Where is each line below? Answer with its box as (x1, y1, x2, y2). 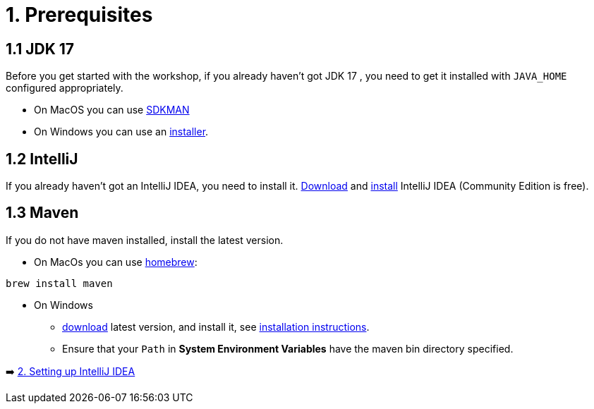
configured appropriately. (6, 82, 123, 94)
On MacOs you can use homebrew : (34, 255, 198, 268)
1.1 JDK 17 (6, 39, 74, 58)
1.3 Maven (6, 204, 79, 222)
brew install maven (6, 277, 113, 289)
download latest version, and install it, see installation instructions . (62, 320, 370, 333)
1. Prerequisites (6, 3, 153, 27)
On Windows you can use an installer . (34, 126, 209, 138)
